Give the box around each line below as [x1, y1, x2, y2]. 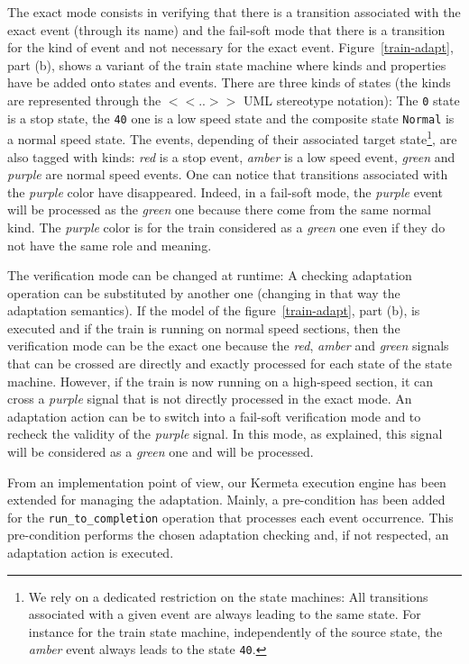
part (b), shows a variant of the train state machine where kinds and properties [7, 55, 446, 74]
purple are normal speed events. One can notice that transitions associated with [7, 165, 448, 184]
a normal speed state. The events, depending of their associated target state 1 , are [7, 127, 457, 148]
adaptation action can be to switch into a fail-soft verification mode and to [7, 406, 421, 425]
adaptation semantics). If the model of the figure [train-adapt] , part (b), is [7, 301, 420, 320]
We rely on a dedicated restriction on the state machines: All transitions [28, 587, 428, 605]
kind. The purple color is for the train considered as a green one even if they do [7, 217, 446, 236]
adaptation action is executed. [7, 543, 174, 562]
